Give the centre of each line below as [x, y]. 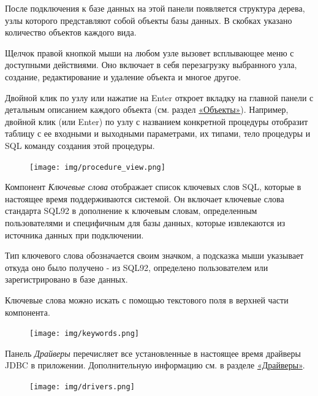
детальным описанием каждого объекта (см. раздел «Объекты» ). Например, [147, 109]
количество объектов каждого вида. [71, 32]
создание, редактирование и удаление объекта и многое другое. [123, 76]
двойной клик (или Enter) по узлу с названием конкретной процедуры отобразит [157, 121]
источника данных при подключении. [74, 234]
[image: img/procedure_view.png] [97, 167]
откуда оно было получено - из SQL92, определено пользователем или [137, 267]
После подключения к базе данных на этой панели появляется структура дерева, [155, 8]
